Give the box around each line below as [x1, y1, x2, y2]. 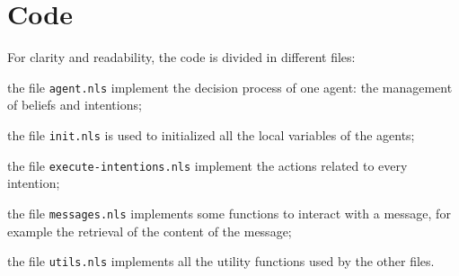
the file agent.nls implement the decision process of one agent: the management [7, 77, 453, 96]
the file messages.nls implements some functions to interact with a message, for [7, 203, 451, 222]
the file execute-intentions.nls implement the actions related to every [7, 156, 408, 174]
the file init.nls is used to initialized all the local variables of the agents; [7, 125, 415, 144]
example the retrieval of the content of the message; [7, 221, 292, 240]
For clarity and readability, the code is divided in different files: [7, 48, 356, 67]
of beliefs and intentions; [7, 95, 142, 114]
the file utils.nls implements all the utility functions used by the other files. [7, 252, 435, 271]
